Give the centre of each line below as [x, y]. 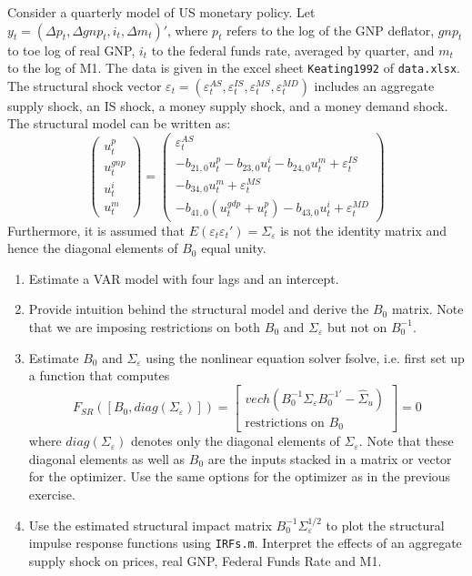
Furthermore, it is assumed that [96, 230]
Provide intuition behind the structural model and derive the [199, 309]
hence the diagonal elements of [93, 248]
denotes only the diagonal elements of [235, 441]
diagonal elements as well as [107, 458]
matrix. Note [427, 309]
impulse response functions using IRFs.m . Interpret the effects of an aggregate [245, 543]
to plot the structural [385, 525]
